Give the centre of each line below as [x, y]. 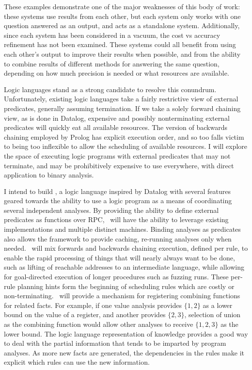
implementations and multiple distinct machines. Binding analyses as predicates [122, 229]
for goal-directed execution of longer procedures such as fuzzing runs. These [116, 277]
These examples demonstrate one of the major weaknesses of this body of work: [122, 6]
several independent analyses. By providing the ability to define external [111, 210]
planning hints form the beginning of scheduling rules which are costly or [126, 286]
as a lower [218, 305]
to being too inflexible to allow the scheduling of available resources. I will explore [126, 146]
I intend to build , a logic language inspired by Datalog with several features [118, 191]
